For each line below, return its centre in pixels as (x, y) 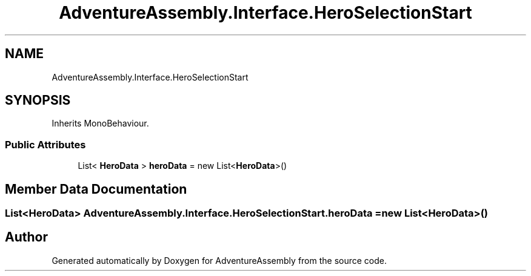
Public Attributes (45, 144)
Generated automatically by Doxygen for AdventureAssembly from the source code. (219, 260)
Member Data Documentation (96, 189)
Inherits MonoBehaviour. (100, 123)
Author (26, 237)
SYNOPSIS (38, 100)
